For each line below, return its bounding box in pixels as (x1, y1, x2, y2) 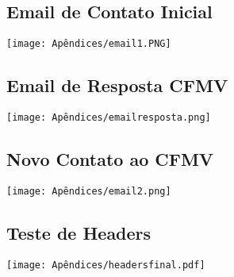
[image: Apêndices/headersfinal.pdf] (6, 259, 205, 271)
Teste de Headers (6, 220, 152, 244)
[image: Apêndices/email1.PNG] (6, 38, 171, 50)
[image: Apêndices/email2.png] (6, 185, 171, 197)
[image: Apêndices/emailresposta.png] (6, 112, 211, 124)
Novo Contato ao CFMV (6, 147, 214, 171)
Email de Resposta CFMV (6, 73, 228, 98)
